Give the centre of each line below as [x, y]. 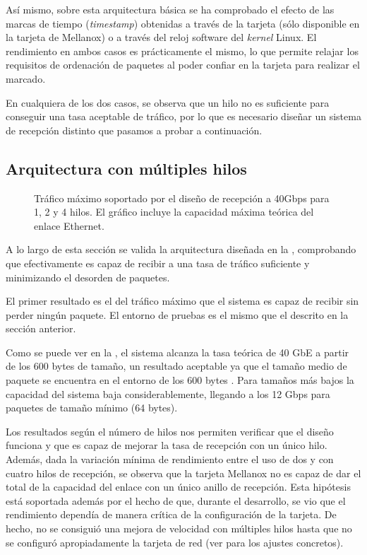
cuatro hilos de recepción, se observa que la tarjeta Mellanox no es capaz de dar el [183, 473]
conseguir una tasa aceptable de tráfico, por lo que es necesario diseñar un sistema [183, 116]
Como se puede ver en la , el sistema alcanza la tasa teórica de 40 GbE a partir [178, 352]
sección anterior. [41, 328]
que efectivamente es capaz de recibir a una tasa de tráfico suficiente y [158, 263]
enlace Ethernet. [69, 225]
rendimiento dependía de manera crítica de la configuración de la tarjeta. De [171, 514]
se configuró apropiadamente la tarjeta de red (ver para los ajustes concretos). [175, 542]
